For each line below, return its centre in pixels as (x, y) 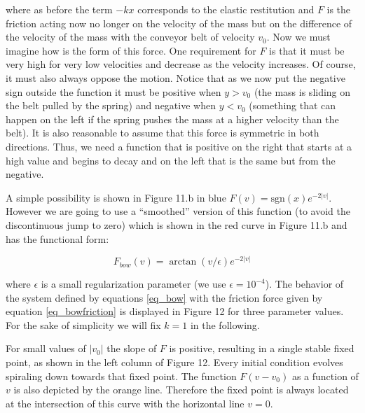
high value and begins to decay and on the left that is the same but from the (171, 160)
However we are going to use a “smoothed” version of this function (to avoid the (178, 211)
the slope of (132, 348)
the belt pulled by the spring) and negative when (111, 105)
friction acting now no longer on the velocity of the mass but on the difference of (179, 23)
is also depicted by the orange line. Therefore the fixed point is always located (181, 390)
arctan (183, 262)
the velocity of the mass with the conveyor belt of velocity (130, 37)
